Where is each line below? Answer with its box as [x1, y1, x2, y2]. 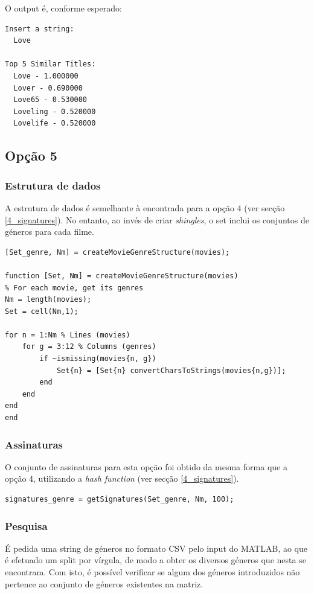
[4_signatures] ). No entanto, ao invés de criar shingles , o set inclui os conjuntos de [5, 213, 309, 226]
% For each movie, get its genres [5, 283, 144, 292]
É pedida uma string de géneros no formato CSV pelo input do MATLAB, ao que [5, 541, 307, 554]
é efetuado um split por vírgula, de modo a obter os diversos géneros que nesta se [5, 554, 306, 566]
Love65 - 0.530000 [13, 95, 88, 104]
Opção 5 [5, 146, 57, 165]
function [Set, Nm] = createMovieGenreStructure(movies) [5, 271, 239, 280]
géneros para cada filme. [5, 225, 94, 238]
